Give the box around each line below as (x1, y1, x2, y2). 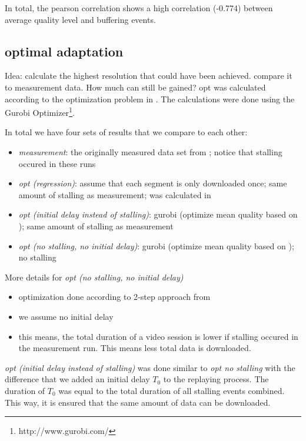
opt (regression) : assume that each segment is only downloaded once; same (18, 177, 287, 189)
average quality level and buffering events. (5, 13, 156, 25)
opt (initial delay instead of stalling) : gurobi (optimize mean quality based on (18, 208, 298, 220)
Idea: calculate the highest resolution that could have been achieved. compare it (5, 69, 292, 82)
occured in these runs (18, 157, 96, 169)
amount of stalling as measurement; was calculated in (18, 188, 211, 201)
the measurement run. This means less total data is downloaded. (18, 342, 251, 354)
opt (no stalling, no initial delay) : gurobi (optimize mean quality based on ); (18, 239, 294, 252)
